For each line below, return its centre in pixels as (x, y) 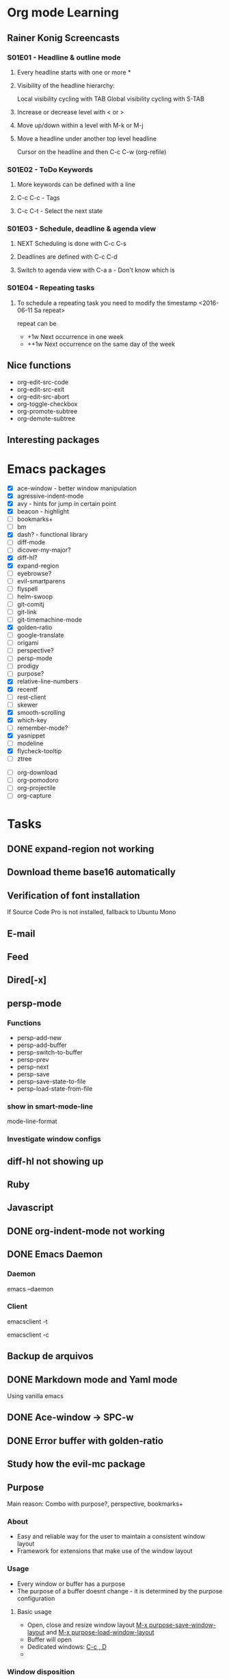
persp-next (33, 1067)
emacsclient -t (27, 1321)
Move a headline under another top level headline (87, 138)
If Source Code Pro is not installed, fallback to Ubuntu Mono (92, 912)
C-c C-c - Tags (38, 198)
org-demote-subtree (46, 418)
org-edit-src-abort (43, 396)
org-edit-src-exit (41, 389)
